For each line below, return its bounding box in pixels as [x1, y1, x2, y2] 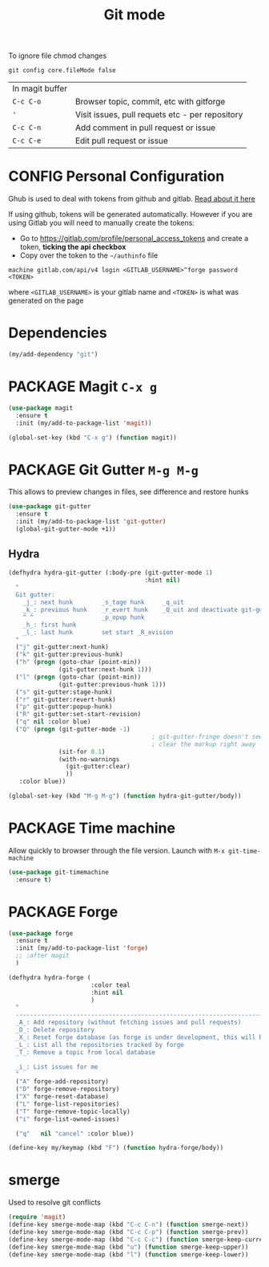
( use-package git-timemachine [8, 868, 110, 876]
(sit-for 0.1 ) [58, 748, 106, 756]
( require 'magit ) [8, 1213, 66, 1221]
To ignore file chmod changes [8, 51, 107, 61]
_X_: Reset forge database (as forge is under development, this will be [15, 1033, 267, 1041]
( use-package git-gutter [8, 503, 91, 511]
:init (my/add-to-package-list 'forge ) [15, 944, 149, 952]
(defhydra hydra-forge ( [8, 973, 91, 981]
